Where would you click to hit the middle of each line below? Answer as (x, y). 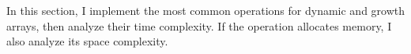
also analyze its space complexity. (87, 41)
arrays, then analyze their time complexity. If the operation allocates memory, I (199, 25)
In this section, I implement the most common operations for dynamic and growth (206, 10)
